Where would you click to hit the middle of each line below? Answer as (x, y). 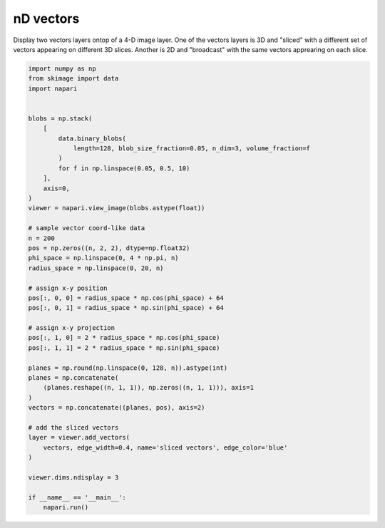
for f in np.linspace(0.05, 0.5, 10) (124, 168)
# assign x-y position (68, 288)
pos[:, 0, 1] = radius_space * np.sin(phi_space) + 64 (126, 308)
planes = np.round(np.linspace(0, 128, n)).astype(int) (128, 368)
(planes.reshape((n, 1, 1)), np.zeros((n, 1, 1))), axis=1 (149, 388)
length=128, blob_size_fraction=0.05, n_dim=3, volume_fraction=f (191, 149)
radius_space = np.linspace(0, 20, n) (96, 268)
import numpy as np (62, 68)
